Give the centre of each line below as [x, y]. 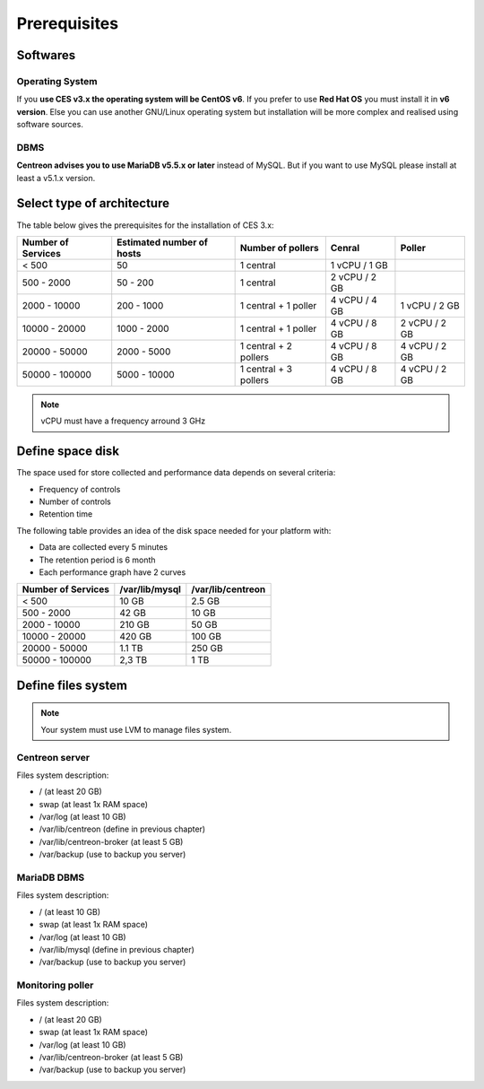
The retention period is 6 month [97, 560]
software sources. [50, 125]
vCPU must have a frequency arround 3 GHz [123, 421]
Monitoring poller [55, 985]
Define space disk [68, 452]
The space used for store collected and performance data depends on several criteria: [176, 473]
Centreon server [53, 757]
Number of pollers [280, 248]
